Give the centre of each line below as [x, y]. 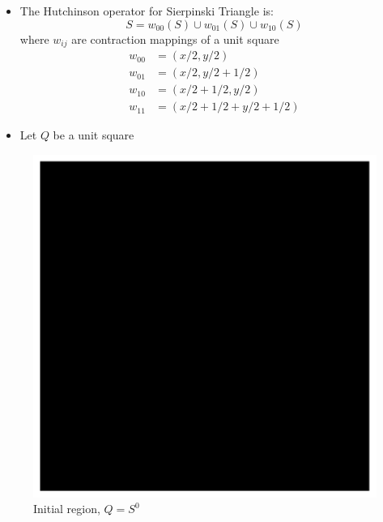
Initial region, [67, 509]
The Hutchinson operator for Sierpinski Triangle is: [147, 11]
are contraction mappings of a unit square [175, 39]
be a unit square [94, 135]
